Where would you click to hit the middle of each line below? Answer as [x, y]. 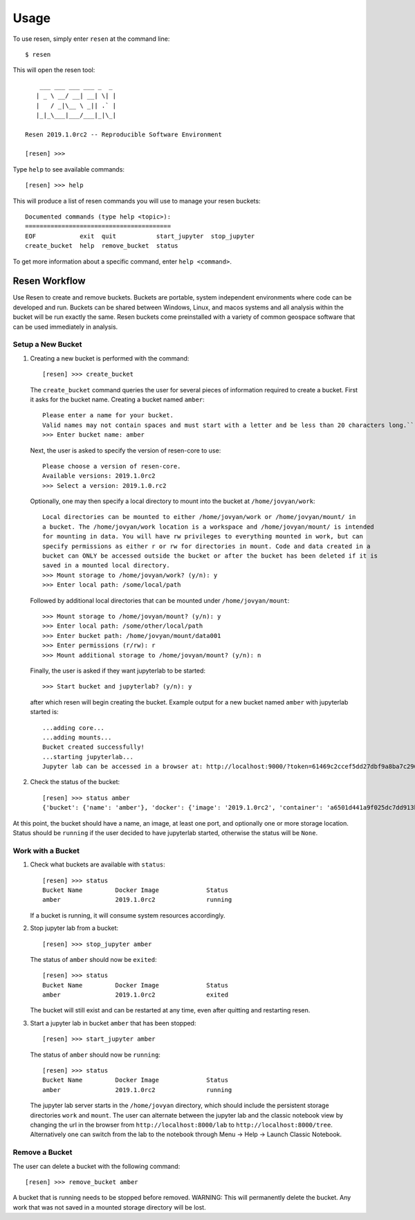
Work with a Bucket [46, 850]
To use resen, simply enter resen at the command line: [91, 39]
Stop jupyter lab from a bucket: [74, 928]
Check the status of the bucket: [75, 782]
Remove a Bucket [43, 1152]
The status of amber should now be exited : [93, 959]
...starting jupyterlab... [88, 757]
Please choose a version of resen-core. [112, 466]
